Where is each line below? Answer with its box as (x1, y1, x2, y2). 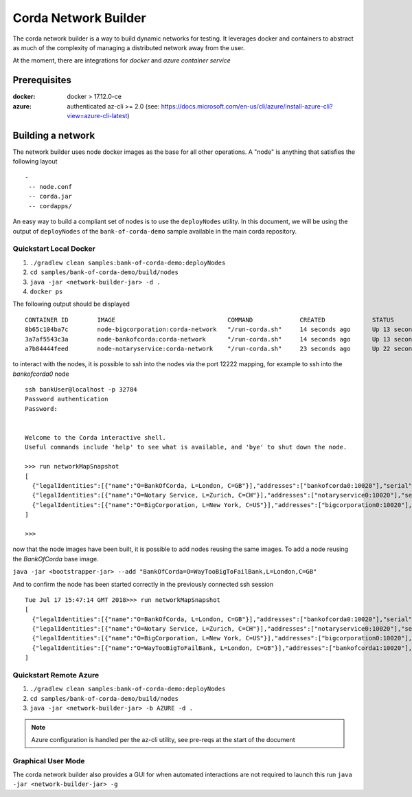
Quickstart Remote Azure (12, 671, 100, 680)
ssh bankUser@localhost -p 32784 (25, 385, 137, 394)
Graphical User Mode (12, 756, 85, 765)
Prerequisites (12, 74, 71, 86)
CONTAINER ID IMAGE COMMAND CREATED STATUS (25, 316, 394, 324)
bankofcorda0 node (12, 370, 69, 378)
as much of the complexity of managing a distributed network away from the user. (12, 43, 245, 52)
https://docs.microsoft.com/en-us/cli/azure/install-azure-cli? (161, 102, 333, 110)
